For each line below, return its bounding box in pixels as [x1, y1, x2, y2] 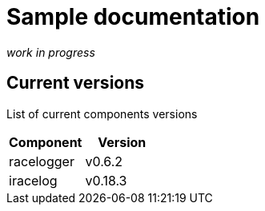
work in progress [6, 45, 95, 59]
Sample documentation [6, 3, 260, 30]
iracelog [9, 172, 58, 189]
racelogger [9, 153, 74, 169]
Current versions [6, 73, 145, 94]
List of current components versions [6, 106, 198, 121]
